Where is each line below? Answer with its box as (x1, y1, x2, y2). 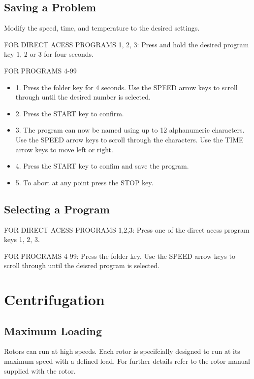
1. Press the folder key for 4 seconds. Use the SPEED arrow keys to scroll (15, 82, 238, 92)
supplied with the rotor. (4, 365, 76, 376)
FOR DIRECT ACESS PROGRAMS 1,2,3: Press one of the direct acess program (4, 224, 250, 235)
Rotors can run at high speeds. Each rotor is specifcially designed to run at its (4, 346, 240, 356)
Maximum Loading (4, 323, 102, 338)
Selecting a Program (4, 201, 110, 216)
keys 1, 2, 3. (4, 234, 40, 244)
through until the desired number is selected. (15, 92, 151, 102)
